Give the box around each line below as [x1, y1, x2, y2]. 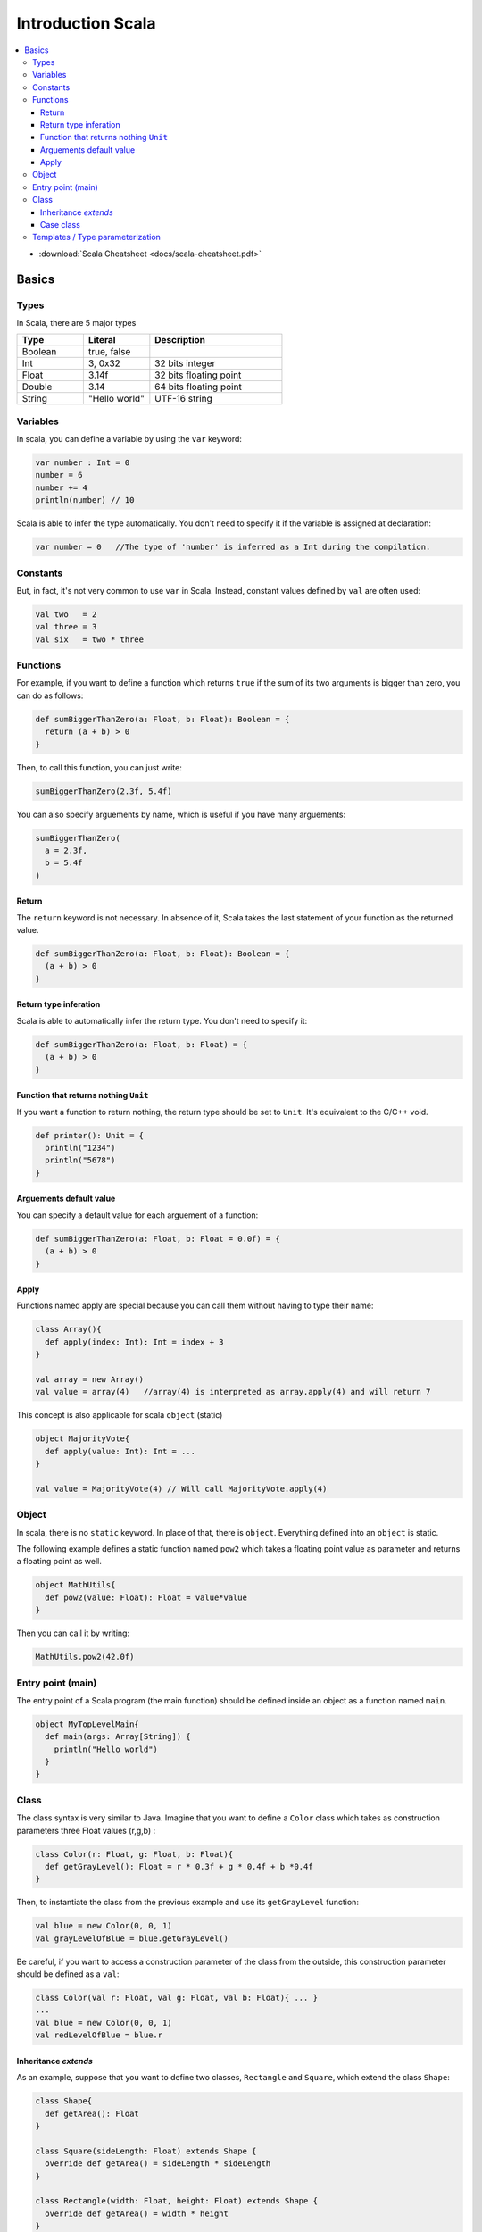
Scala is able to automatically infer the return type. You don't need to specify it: [16, 1015, 308, 1026]
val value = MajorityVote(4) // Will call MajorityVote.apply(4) [35, 1483, 328, 1494]
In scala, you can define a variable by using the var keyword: [16, 434, 243, 445]
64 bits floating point [154, 380, 243, 393]
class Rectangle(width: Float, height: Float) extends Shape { [35, 2196, 319, 2206]
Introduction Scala [16, 13, 156, 33]
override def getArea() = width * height [45, 2208, 229, 2219]
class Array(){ [35, 1324, 102, 1335]
